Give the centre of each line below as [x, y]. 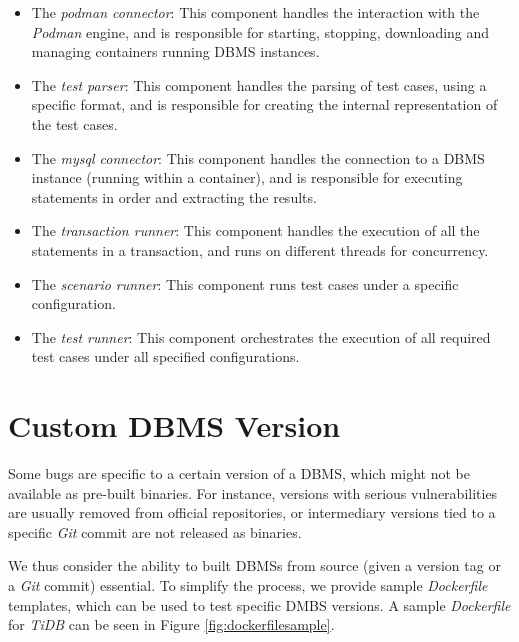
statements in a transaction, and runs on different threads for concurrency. [260, 249]
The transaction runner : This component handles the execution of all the [255, 230]
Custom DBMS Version [174, 425]
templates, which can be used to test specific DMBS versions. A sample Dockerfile [259, 604]
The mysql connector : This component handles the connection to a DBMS [258, 157]
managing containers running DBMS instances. [175, 51]
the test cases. [74, 123]
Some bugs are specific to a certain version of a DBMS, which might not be [239, 473]
